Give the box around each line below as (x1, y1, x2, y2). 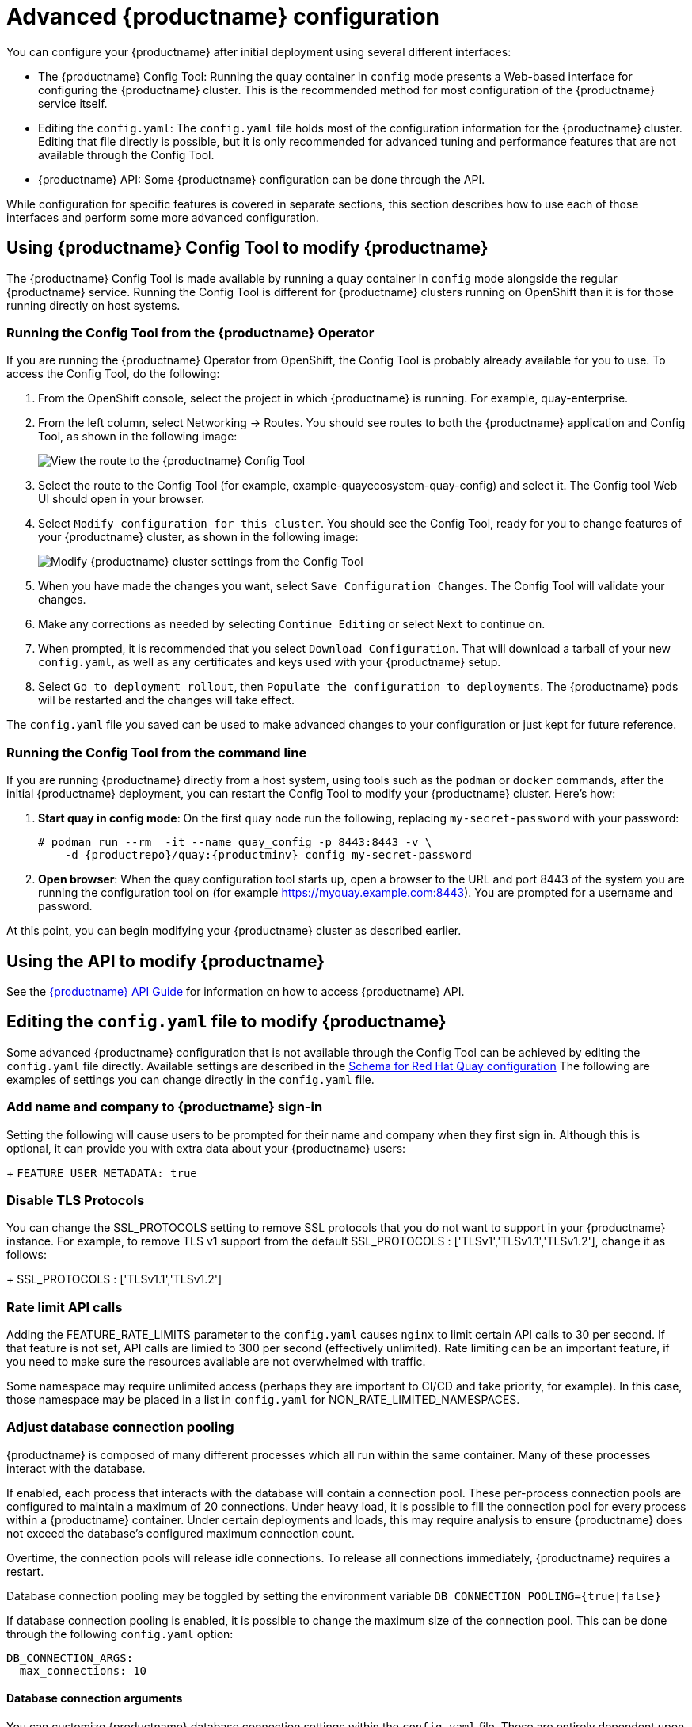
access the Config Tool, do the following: (6, 367, 220, 381)
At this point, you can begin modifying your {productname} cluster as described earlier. (6, 924, 462, 938)
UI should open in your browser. (38, 492, 204, 506)
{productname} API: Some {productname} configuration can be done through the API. (38, 172, 485, 186)
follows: (6, 1248, 47, 1262)
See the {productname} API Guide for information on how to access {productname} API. (6, 984, 465, 998)
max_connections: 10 (19, 1664, 147, 1677)
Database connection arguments (6, 1691, 183, 1706)
